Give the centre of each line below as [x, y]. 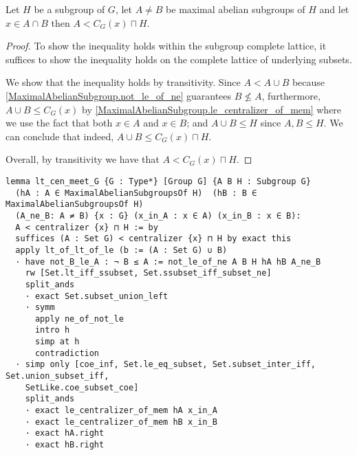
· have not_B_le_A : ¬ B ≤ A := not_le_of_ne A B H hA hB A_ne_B [168, 262]
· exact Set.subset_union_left [97, 296]
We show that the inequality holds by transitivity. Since [123, 82]
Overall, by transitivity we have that [83, 159]
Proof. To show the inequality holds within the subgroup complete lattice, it [166, 46]
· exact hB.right [65, 445]
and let [334, 9]
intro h [52, 330]
